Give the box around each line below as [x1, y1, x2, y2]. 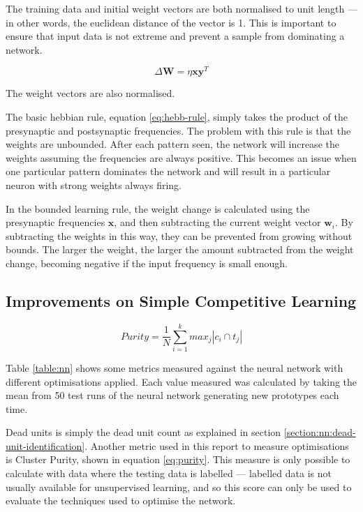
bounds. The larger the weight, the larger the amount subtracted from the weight [6, 242, 354, 257]
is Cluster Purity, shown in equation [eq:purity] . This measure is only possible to [6, 452, 350, 467]
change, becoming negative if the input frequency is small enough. [6, 255, 288, 270]
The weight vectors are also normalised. [6, 86, 175, 100]
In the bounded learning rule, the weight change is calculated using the [6, 201, 310, 216]
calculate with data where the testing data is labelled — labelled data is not [6, 466, 332, 481]
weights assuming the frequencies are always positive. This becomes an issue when [6, 150, 357, 165]
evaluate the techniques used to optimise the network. [6, 493, 236, 508]
